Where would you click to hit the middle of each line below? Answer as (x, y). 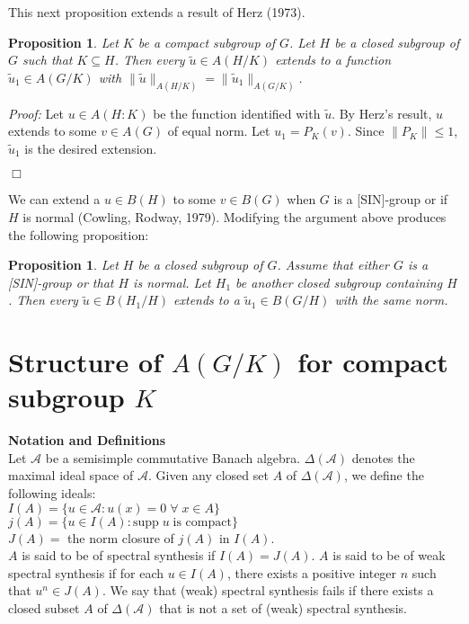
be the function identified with (237, 113)
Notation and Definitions (87, 440)
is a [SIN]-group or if (391, 199)
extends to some (53, 131)
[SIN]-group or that (61, 282)
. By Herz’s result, (382, 113)
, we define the (384, 475)
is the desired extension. (91, 148)
